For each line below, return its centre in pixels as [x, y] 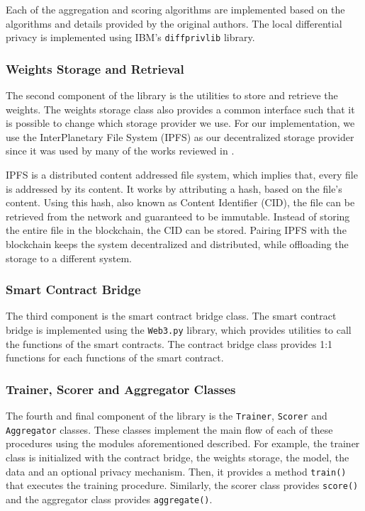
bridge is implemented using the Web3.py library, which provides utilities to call [179, 330]
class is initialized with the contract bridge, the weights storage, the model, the [178, 457]
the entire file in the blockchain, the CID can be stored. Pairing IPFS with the [176, 230]
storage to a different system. [69, 258]
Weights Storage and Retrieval [95, 68]
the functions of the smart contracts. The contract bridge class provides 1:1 [169, 343]
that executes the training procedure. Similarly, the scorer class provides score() [182, 485]
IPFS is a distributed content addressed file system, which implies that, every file [182, 175]
